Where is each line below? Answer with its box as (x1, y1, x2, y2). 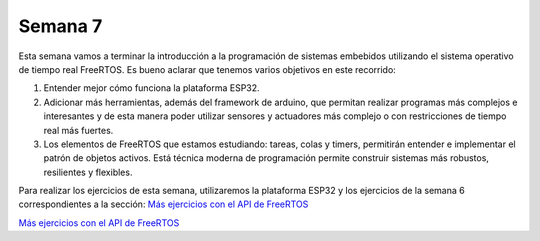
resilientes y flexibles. (43, 166, 133, 178)
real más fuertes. (43, 124, 114, 136)
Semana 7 (18, 15, 103, 37)
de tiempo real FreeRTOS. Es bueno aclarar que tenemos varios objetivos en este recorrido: (18, 63, 397, 75)
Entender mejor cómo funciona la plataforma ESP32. (43, 82, 260, 94)
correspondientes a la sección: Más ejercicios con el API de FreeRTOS (18, 198, 309, 210)
